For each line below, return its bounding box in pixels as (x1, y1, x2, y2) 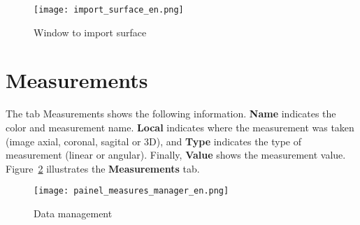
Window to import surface (34, 24, 147, 39)
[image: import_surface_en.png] (34, 5, 184, 15)
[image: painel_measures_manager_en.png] (34, 186, 229, 196)
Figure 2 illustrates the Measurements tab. (6, 161, 200, 175)
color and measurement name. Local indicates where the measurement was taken (6, 119, 354, 134)
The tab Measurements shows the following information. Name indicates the (6, 106, 336, 121)
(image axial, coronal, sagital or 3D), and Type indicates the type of (6, 133, 302, 148)
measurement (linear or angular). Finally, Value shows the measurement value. (6, 147, 346, 162)
